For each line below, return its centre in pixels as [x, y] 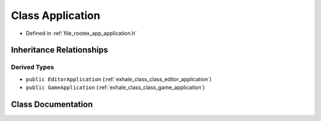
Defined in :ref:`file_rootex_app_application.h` [81, 33]
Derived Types [33, 67]
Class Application [56, 15]
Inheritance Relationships [59, 50]
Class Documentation [52, 104]
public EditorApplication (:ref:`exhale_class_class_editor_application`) [119, 79]
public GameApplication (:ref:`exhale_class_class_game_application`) [115, 87]
